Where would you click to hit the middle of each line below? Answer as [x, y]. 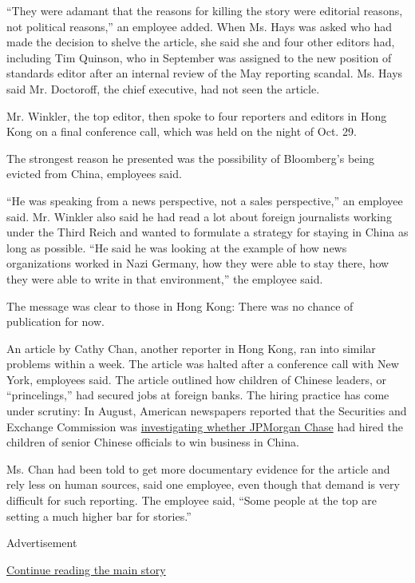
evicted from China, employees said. [94, 174]
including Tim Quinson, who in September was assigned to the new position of [199, 57]
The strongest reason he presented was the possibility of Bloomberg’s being [190, 158]
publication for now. [55, 321]
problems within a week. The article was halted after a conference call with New [203, 364]
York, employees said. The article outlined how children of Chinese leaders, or [197, 379]
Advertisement [42, 543]
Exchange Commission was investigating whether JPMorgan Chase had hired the [205, 426]
